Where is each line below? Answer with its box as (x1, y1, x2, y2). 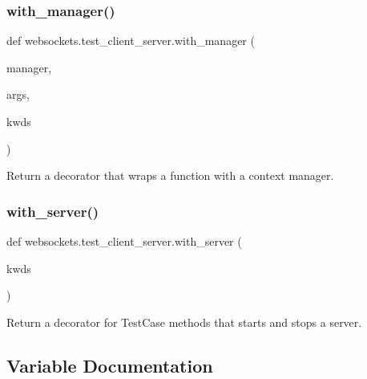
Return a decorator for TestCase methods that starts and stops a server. (6, 313, 362, 330)
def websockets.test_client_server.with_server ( (6, 233, 242, 249)
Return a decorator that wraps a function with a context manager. (6, 167, 334, 184)
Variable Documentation (6, 353, 213, 377)
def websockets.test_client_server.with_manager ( (6, 32, 255, 49)
